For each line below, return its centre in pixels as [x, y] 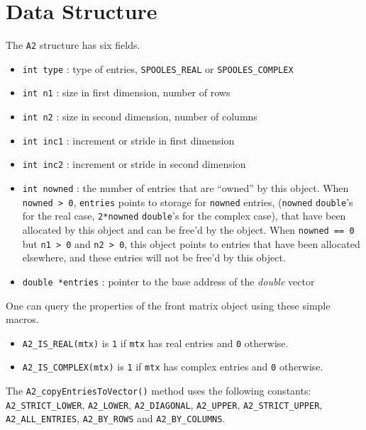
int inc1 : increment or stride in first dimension [128, 140]
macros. [22, 319]
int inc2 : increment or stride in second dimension [134, 164]
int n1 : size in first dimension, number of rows [126, 92]
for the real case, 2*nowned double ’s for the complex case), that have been [184, 216]
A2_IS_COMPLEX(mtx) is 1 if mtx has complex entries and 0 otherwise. [173, 367]
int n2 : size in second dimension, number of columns [140, 117]
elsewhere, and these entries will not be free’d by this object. [154, 258]
